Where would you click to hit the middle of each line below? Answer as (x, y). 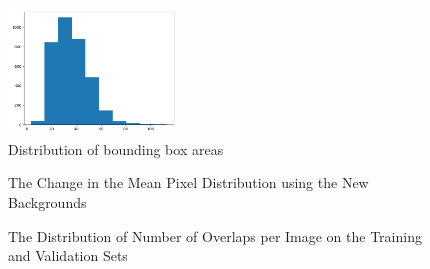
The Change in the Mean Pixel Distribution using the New (188, 182)
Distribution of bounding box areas (116, 148)
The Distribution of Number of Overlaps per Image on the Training (215, 235)
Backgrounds (47, 201)
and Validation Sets (68, 255)
